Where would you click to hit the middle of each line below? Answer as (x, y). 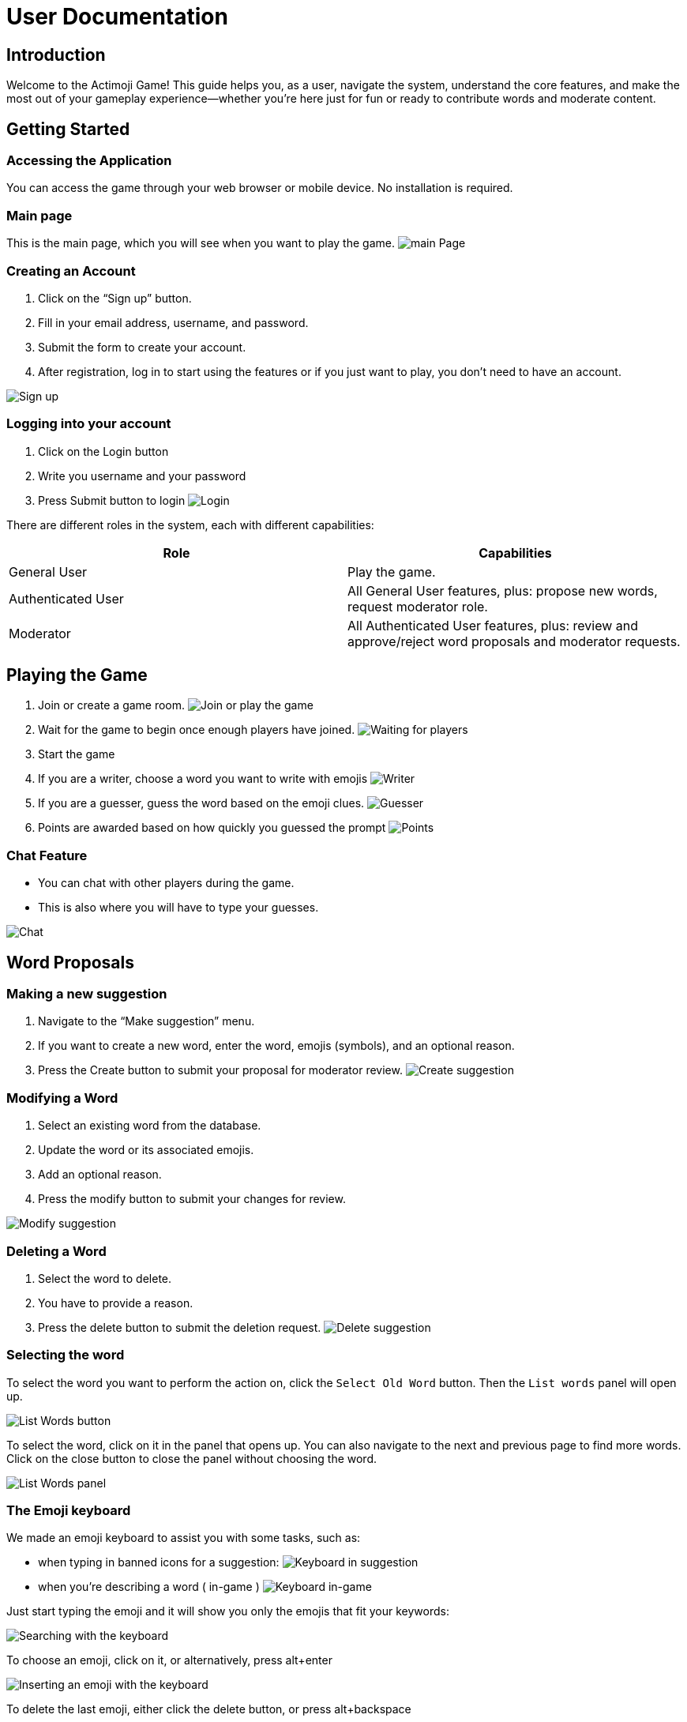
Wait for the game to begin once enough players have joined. (197, 730)
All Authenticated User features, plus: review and (493, 625)
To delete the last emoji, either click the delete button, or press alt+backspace (209, 1709)
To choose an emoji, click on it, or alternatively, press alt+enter (169, 1660)
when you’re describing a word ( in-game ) (149, 1587)
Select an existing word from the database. (150, 1126)
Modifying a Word (62, 1098)
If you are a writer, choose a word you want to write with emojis (203, 779)
